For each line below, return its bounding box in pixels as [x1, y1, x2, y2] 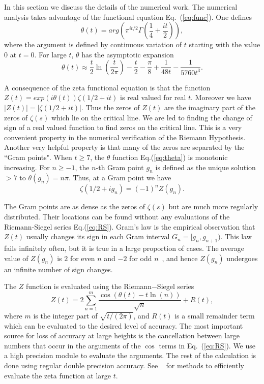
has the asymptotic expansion [81, 49, 174, 59]
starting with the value [189, 39, 260, 50]
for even [70, 252, 95, 263]
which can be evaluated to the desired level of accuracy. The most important [4, 320, 243, 331]
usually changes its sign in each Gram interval [26, 231, 170, 242]
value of [4, 252, 28, 263]
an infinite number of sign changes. [4, 264, 113, 274]
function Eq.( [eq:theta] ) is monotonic [112, 152, 228, 162]
